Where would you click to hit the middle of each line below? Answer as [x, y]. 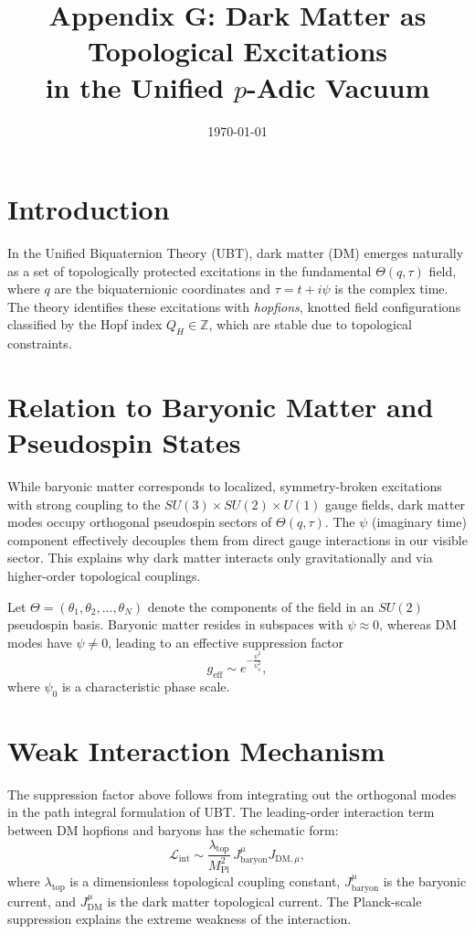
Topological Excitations [237, 51]
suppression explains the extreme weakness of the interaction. [179, 919]
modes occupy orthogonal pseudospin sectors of [140, 522]
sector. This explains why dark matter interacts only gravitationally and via [220, 558]
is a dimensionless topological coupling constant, [205, 881]
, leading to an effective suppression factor [226, 642]
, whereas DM [418, 624]
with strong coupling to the [84, 504]
